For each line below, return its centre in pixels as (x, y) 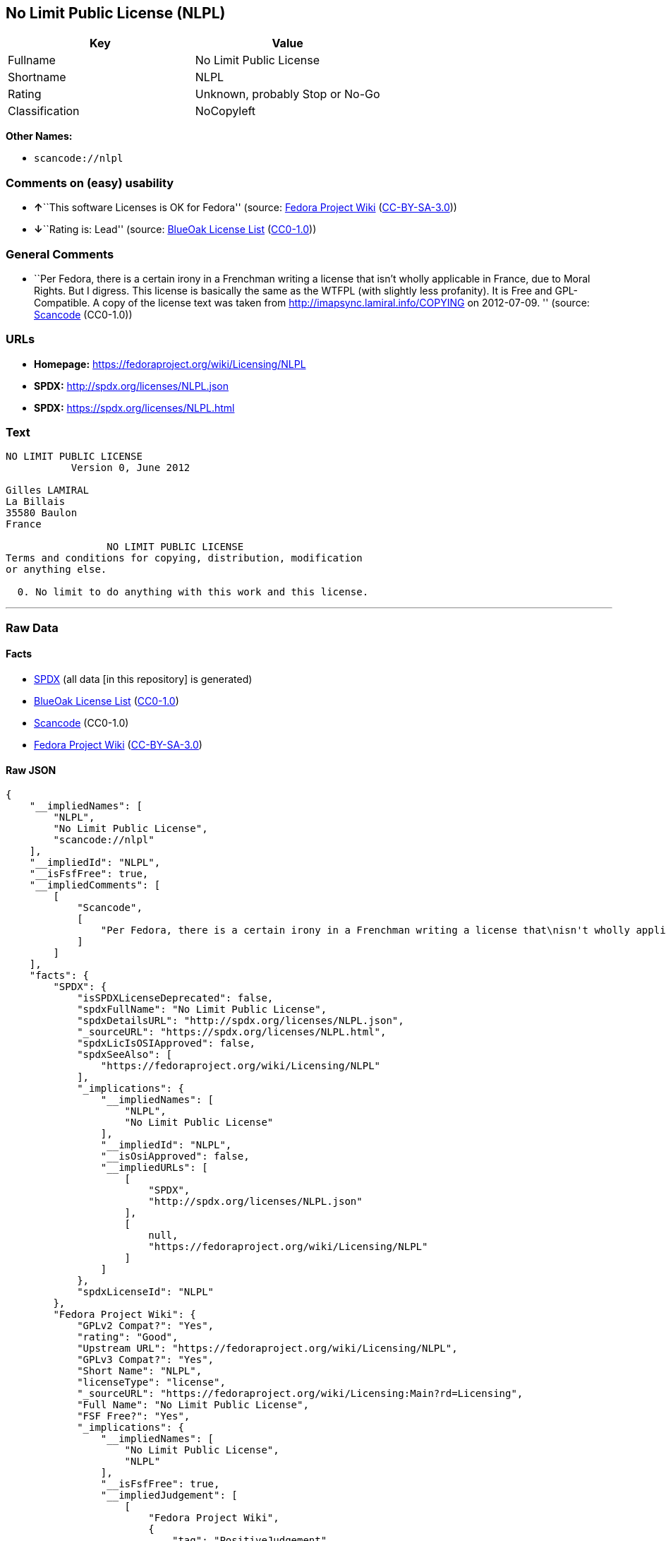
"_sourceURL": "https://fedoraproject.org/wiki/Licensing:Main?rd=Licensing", (300, 1394)
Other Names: (39, 136)
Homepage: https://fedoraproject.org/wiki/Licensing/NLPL (170, 364)
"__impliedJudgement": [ (169, 1495)
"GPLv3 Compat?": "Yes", (146, 1360)
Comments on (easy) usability (90, 183)
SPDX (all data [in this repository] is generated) (143, 679)
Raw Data (32, 627)
